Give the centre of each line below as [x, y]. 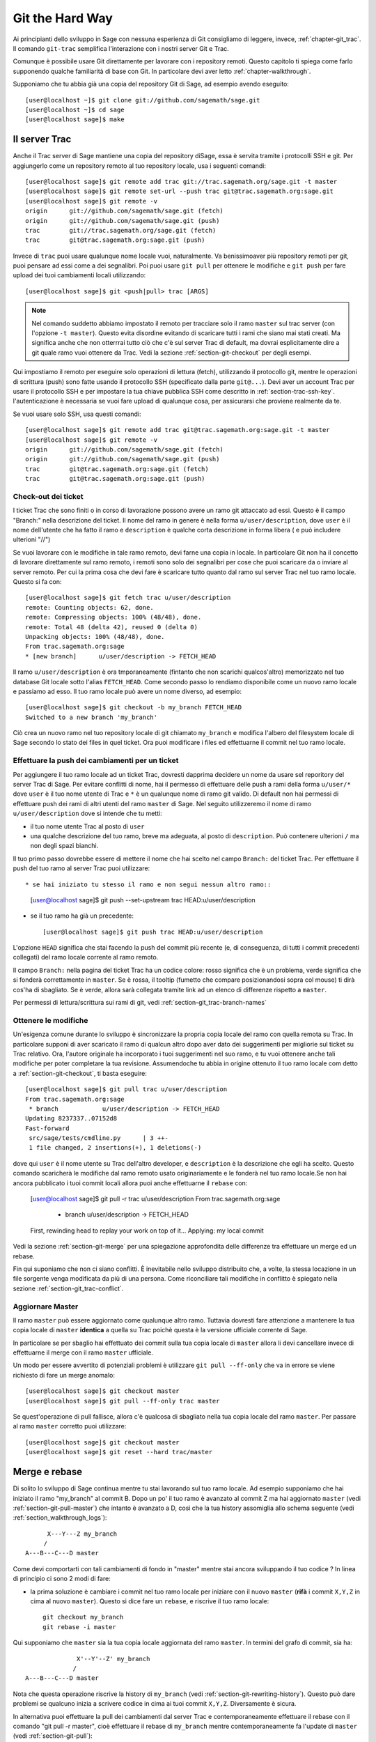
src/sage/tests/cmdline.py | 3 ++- [99, 1138]
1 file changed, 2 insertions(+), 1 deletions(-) [115, 1148]
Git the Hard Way [63, 18]
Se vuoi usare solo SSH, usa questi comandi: [77, 414]
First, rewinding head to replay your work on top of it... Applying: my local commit [147, 1231]
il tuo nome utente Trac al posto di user [87, 826]
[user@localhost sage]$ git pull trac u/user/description [126, 1089]
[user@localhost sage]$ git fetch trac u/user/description [128, 598]
